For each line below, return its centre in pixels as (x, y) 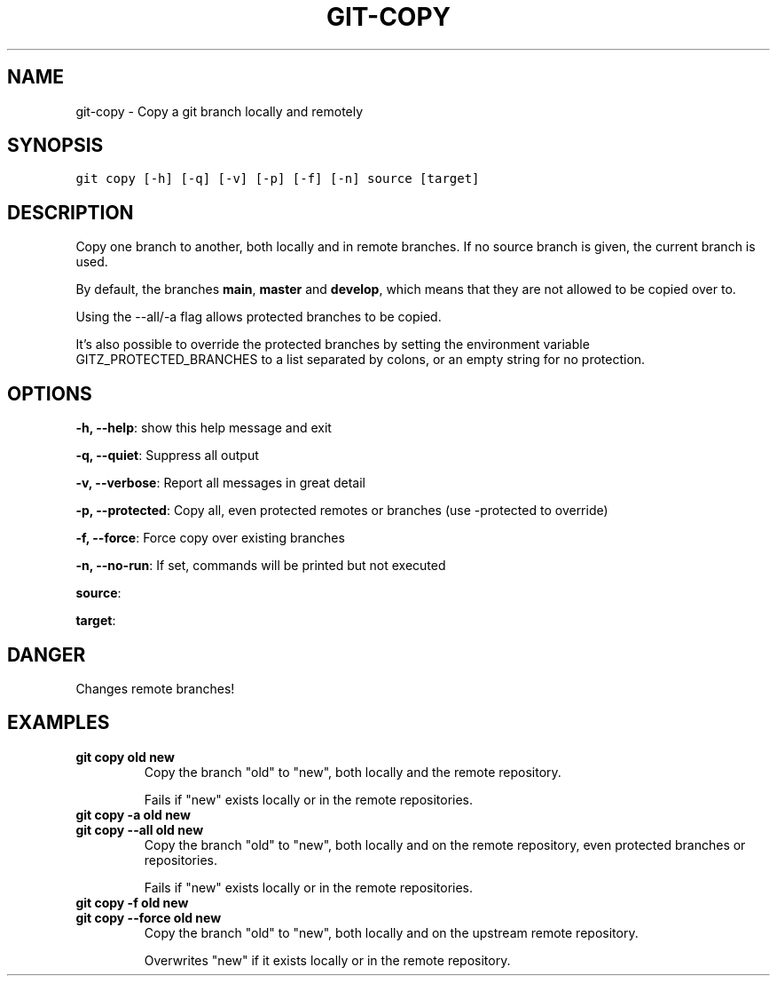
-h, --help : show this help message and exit (204, 428)
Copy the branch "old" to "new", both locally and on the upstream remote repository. (391, 932)
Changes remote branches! (155, 688)
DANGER (47, 654)
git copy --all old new (140, 829)
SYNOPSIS (55, 146)
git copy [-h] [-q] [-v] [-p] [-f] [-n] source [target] (278, 179)
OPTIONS (50, 393)
